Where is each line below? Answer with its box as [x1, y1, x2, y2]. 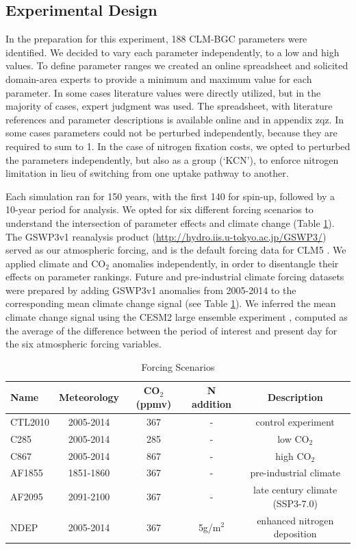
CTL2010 [10, 414, 49, 428]
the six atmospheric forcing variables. [5, 337, 162, 351]
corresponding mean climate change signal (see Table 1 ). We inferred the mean [5, 296, 336, 310]
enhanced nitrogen [257, 513, 334, 527]
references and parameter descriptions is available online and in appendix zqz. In [5, 112, 344, 126]
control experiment [255, 414, 335, 428]
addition [192, 397, 231, 411]
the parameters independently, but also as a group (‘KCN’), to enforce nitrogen [5, 152, 339, 167]
